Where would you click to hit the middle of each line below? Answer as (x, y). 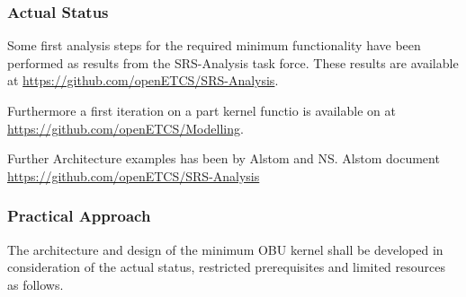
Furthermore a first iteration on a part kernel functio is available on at (202, 110)
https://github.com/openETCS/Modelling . (125, 128)
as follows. (36, 284)
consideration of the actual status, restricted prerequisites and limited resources (226, 267)
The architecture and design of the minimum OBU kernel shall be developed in (225, 249)
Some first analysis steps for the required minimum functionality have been (214, 45)
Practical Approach (79, 216)
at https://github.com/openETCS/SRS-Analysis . (143, 80)
